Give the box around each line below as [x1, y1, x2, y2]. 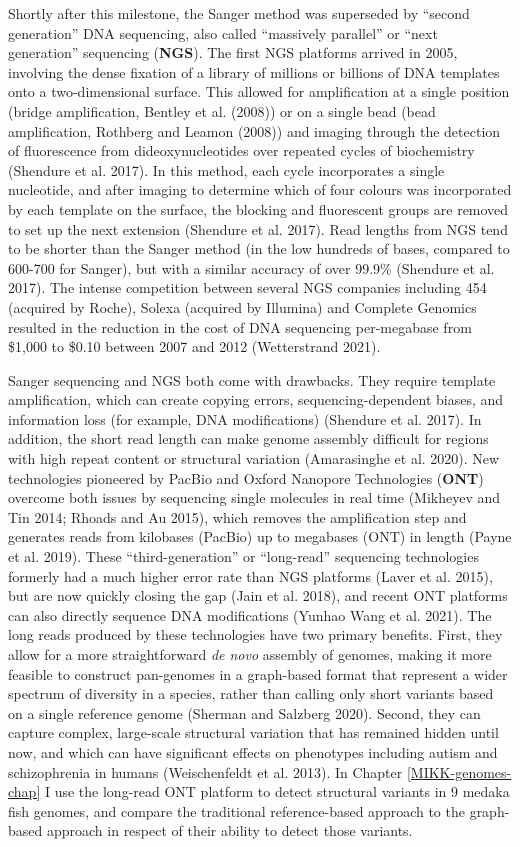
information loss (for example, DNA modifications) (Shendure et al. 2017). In [8, 408, 482, 429]
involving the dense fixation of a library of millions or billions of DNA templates [8, 61, 500, 82]
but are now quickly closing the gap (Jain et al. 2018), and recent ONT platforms [8, 585, 508, 606]
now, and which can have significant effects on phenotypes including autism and [8, 741, 498, 762]
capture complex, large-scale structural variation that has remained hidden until [8, 722, 499, 743]
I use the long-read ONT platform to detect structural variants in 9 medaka [44, 781, 510, 802]
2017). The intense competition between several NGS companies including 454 [8, 277, 487, 298]
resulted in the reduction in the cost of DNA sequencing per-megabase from [8, 316, 472, 337]
